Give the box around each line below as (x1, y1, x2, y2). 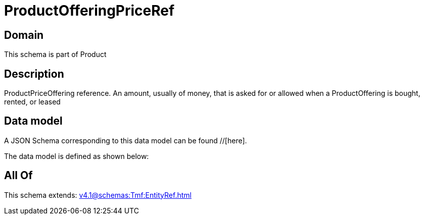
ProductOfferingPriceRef (4, 2, 175, 19)
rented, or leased (4, 97, 61, 106)
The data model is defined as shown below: (4, 151, 149, 160)
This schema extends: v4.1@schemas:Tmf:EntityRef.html (4, 190, 192, 199)
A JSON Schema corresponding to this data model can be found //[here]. (4, 136, 247, 145)
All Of (4, 169, 33, 182)
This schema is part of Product (4, 50, 107, 59)
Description (4, 67, 64, 80)
